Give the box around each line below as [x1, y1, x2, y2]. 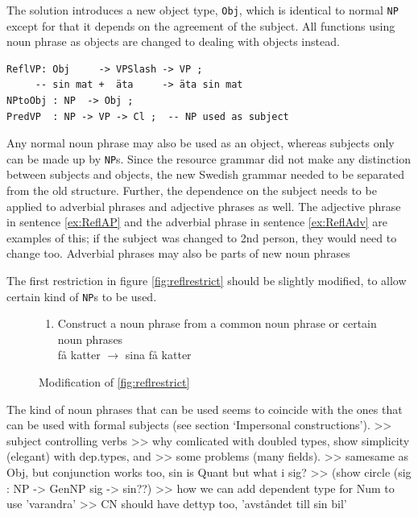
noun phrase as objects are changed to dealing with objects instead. [6, 33, 340, 50]
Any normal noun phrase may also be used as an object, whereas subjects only [6, 134, 395, 151]
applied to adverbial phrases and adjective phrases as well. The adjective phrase [6, 197, 401, 214]
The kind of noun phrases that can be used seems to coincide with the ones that [6, 400, 403, 417]
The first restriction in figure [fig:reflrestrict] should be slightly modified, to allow [6, 272, 407, 289]
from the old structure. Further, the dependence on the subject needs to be [6, 182, 377, 199]
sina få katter [125, 346, 192, 363]
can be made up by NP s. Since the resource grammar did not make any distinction [6, 150, 411, 167]
